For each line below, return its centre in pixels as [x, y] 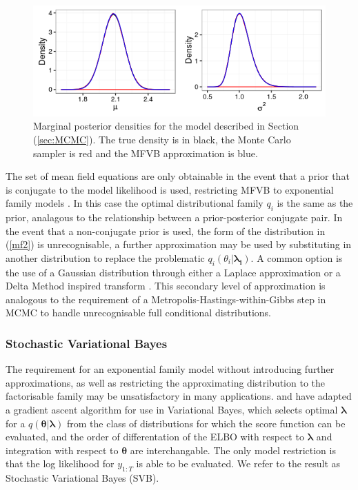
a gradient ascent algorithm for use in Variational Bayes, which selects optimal [172, 410]
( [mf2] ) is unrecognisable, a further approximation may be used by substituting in [179, 244]
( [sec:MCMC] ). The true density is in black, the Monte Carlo [162, 139]
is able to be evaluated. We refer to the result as [238, 463]
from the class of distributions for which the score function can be [206, 423]
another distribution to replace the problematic [105, 257]
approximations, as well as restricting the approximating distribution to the [166, 382]
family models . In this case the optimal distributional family [135, 203]
